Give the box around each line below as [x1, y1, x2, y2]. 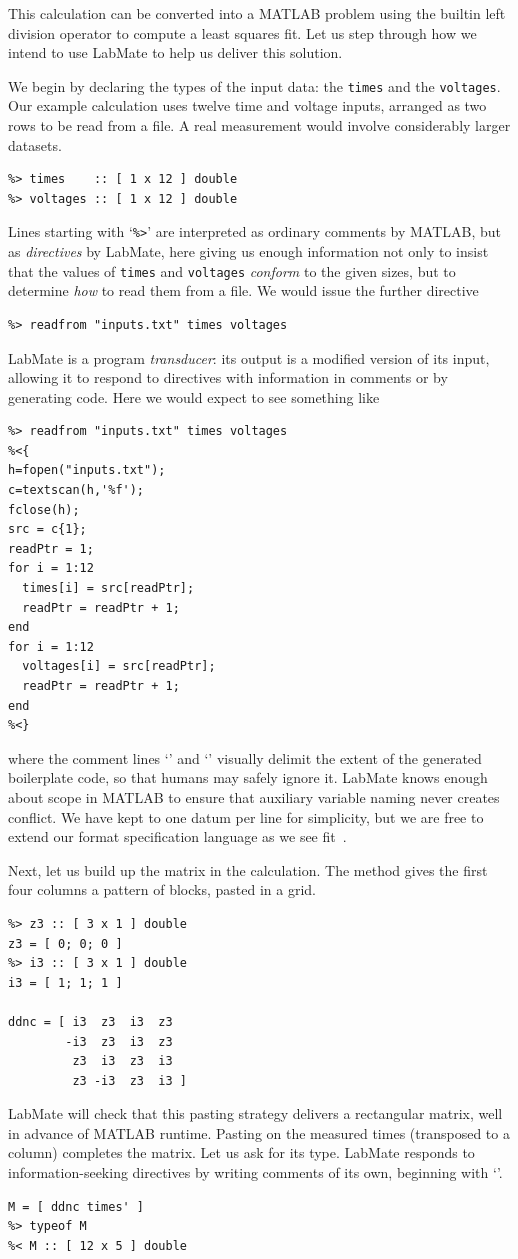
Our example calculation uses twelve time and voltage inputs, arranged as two [8, 95, 487, 116]
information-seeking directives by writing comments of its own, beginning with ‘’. [8, 1162, 503, 1183]
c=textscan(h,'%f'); [8, 483, 145, 498]
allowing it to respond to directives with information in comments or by [8, 367, 448, 388]
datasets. [8, 134, 62, 155]
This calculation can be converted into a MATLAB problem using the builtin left [8, 3, 506, 23]
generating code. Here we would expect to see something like [8, 386, 380, 407]
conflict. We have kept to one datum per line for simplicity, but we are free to [8, 806, 484, 827]
